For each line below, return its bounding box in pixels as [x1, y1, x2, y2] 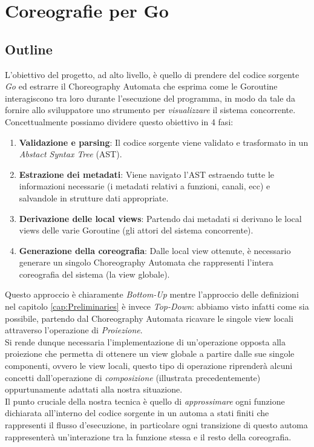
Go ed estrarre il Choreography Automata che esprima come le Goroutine [5, 80, 278, 93]
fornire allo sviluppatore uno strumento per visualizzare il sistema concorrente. [5, 103, 296, 116]
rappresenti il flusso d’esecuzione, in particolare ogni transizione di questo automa [5, 419, 308, 431]
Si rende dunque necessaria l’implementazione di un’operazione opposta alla [5, 335, 286, 348]
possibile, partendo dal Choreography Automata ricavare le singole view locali [5, 312, 293, 324]
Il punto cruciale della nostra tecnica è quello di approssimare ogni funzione [5, 394, 285, 407]
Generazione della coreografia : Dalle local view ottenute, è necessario [19, 244, 291, 256]
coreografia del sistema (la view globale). [19, 267, 170, 280]
